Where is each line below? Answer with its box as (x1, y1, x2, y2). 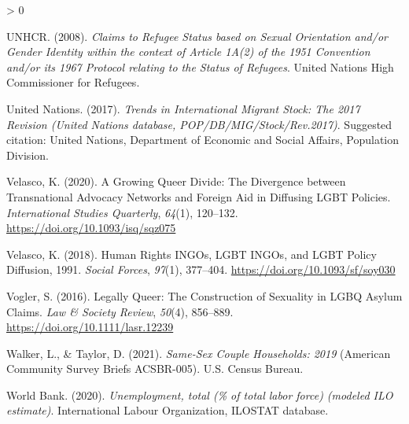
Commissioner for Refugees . (6, 74, 140, 90)
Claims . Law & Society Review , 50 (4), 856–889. (6, 303, 234, 319)
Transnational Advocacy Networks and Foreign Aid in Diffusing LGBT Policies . (6, 188, 391, 205)
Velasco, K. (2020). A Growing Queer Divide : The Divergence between (6, 173, 346, 190)
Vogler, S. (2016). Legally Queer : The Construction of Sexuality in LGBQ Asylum (6, 287, 403, 304)
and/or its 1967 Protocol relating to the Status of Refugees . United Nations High (6, 58, 394, 75)
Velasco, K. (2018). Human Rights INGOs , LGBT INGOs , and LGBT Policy (6, 245, 377, 262)
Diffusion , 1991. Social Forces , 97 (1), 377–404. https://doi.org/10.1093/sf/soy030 (6, 261, 396, 278)
